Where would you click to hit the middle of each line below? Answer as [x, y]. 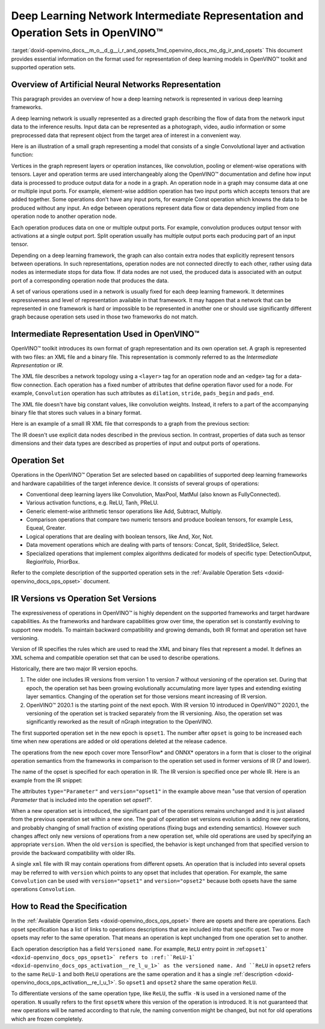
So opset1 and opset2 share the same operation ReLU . [188, 983]
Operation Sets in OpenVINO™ [87, 33]
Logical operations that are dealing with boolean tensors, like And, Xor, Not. [120, 536]
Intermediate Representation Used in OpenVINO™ [105, 334]
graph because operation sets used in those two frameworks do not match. [104, 317]
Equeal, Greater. [46, 528]
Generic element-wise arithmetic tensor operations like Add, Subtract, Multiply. [124, 511]
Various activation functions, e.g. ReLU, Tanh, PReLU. [92, 503]
